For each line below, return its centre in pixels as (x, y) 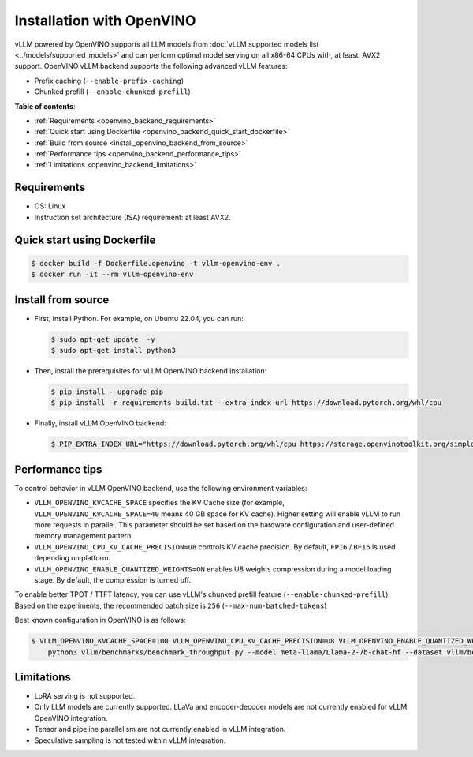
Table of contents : (45, 106)
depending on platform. (73, 558)
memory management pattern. (84, 536)
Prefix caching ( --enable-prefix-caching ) (109, 81)
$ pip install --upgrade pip (107, 392)
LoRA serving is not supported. (85, 696)
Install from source (62, 300)
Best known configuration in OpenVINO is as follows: (100, 620)
